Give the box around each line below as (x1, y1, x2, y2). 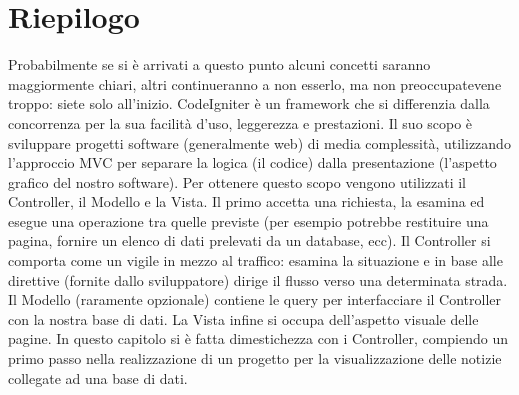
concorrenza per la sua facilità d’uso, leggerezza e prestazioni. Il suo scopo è (8, 112, 473, 133)
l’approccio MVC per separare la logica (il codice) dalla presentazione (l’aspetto (8, 152, 497, 173)
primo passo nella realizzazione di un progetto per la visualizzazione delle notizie (8, 348, 502, 369)
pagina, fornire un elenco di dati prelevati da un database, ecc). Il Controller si (8, 230, 491, 251)
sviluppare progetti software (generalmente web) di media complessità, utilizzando (8, 132, 511, 153)
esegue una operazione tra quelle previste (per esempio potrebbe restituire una (8, 210, 489, 231)
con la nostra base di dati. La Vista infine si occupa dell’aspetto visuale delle (8, 308, 479, 329)
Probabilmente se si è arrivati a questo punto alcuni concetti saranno (8, 54, 431, 75)
